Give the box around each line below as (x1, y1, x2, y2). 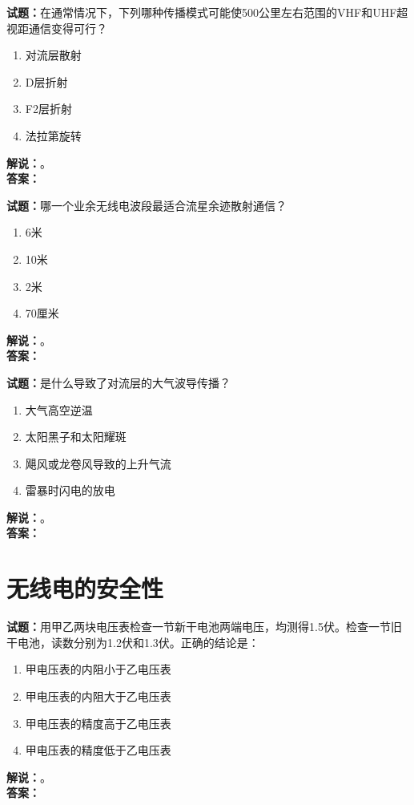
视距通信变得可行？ (6, 19, 107, 36)
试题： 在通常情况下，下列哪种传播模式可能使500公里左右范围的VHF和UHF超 (6, 4, 408, 20)
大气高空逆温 (25, 401, 93, 418)
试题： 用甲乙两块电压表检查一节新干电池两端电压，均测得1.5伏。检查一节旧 (6, 618, 402, 635)
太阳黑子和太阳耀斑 (25, 428, 127, 445)
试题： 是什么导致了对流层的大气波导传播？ (6, 374, 231, 390)
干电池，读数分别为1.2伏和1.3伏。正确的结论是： (6, 633, 259, 650)
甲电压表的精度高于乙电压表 (25, 714, 171, 731)
